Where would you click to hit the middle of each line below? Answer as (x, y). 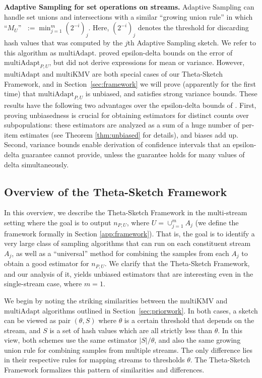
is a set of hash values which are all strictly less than (131, 330)
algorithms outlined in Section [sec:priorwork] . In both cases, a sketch (150, 310)
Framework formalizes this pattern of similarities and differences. (104, 370)
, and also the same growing (198, 340)
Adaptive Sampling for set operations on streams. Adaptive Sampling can (129, 7)
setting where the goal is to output (58, 222)
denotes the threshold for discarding (193, 27)
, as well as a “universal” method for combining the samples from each (120, 253)
